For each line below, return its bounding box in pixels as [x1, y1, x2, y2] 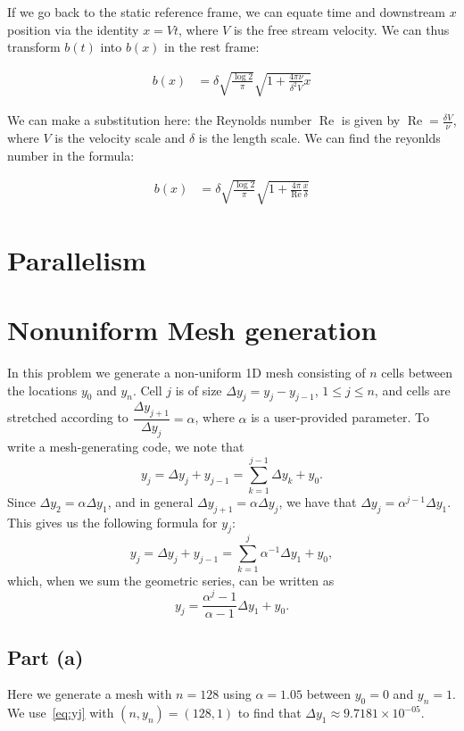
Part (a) [7, 643, 84, 670]
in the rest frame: [164, 37, 260, 56]
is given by [341, 111, 401, 129]
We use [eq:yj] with [7, 703, 114, 722]
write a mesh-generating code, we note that [7, 437, 244, 456]
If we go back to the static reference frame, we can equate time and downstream [7, 3, 445, 21]
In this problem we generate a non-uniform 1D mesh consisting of [7, 363, 366, 382]
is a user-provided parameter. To [251, 408, 429, 427]
